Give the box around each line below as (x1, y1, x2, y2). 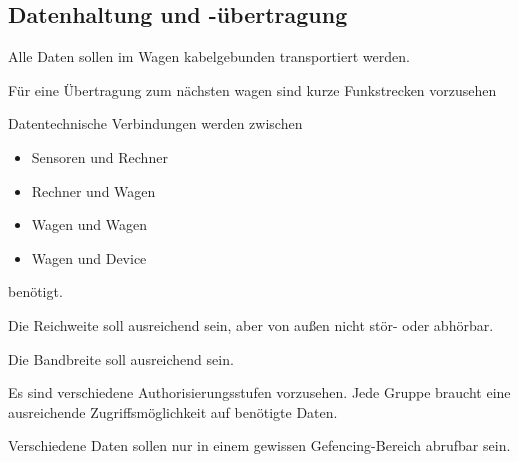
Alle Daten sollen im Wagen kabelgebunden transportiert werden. (8, 46, 410, 67)
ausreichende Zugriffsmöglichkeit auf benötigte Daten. (8, 401, 338, 422)
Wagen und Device (31, 247, 147, 268)
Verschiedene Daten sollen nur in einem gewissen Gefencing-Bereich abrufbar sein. (8, 435, 511, 456)
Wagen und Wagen (31, 214, 147, 235)
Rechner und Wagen (31, 180, 156, 201)
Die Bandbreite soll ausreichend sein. (8, 348, 234, 369)
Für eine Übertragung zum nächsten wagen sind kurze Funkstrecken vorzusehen (8, 79, 497, 100)
